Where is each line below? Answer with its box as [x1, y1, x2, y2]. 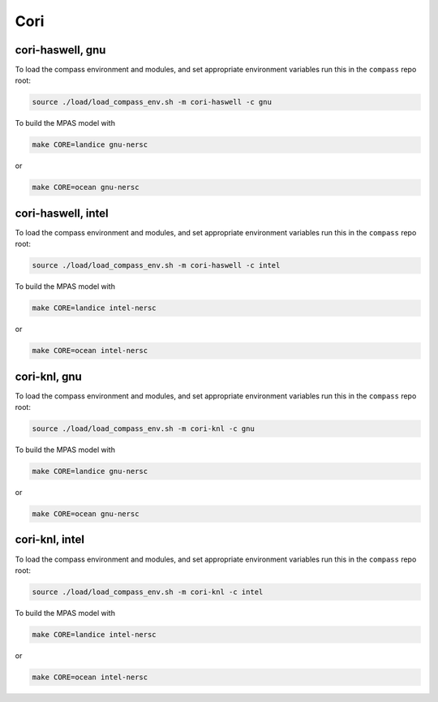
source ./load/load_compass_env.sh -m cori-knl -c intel [32, 587, 264, 596]
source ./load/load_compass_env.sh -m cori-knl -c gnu [32, 424, 255, 433]
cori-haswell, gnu [15, 43, 106, 57]
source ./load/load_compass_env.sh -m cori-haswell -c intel [32, 261, 281, 270]
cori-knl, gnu [15, 369, 83, 383]
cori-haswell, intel [15, 206, 109, 220]
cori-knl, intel [15, 532, 85, 547]
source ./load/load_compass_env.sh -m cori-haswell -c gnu [32, 97, 272, 107]
